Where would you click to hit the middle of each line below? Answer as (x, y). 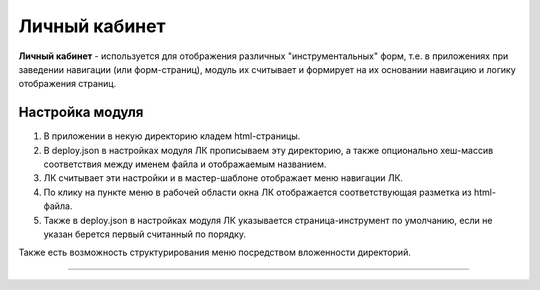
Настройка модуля (81, 112)
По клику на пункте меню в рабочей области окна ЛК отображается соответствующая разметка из (257, 192)
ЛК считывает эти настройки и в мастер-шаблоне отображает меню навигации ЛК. (223, 178)
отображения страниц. (67, 84)
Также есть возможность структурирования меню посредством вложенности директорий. (215, 252)
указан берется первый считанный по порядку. (145, 234)
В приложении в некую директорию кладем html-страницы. (172, 136)
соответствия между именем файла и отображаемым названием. (185, 164)
